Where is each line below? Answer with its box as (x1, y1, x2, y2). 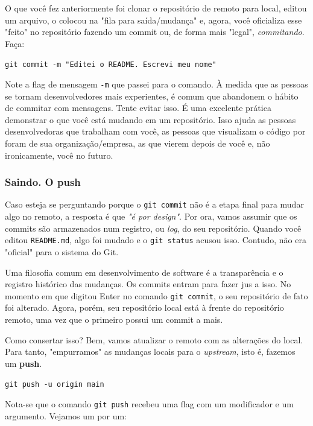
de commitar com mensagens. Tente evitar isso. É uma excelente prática (5, 101, 271, 114)
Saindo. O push (5, 174, 81, 189)
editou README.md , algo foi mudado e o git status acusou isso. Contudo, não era (5, 234, 306, 246)
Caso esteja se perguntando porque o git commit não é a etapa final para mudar (5, 198, 304, 211)
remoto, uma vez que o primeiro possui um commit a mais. (5, 313, 223, 325)
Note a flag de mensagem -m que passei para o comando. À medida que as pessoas (5, 78, 308, 91)
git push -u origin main (5, 380, 104, 389)
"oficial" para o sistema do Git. (5, 245, 119, 258)
